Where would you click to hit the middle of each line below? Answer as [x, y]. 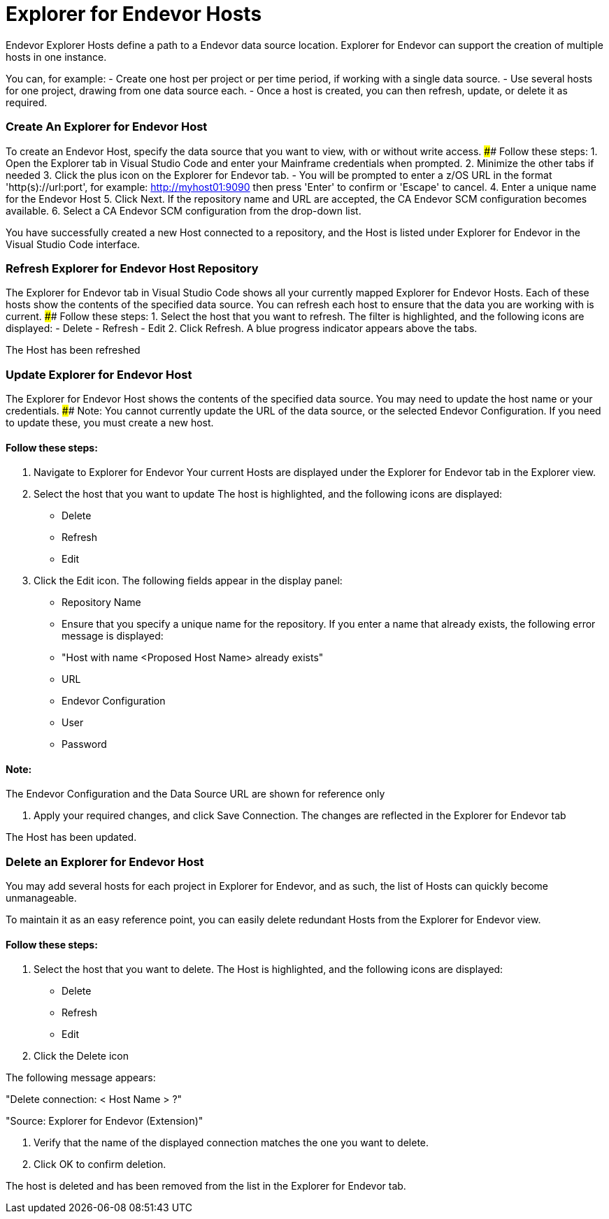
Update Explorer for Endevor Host [99, 374]
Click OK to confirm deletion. [100, 1164]
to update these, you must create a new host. [110, 423]
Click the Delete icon [81, 1056]
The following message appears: [81, 1078]
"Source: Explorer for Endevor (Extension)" [105, 1121]
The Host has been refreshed [73, 350]
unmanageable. [41, 898]
